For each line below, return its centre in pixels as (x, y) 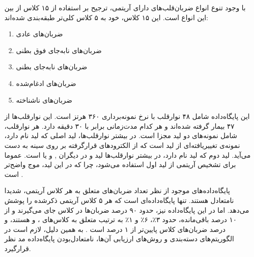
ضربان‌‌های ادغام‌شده (46, 83)
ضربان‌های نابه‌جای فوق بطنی (59, 50)
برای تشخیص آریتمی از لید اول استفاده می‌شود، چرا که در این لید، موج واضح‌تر (120, 164)
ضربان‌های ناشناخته (44, 100)
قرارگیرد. (18, 248)
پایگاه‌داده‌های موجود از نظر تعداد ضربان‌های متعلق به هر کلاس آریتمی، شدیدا (117, 190)
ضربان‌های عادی (39, 34)
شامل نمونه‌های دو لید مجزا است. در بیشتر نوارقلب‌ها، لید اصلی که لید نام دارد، (121, 135)
